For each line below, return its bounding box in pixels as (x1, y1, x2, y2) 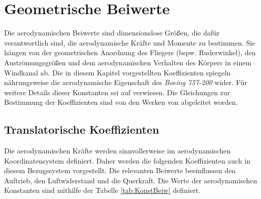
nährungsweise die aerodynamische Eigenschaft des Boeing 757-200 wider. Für (4, 77, 247, 88)
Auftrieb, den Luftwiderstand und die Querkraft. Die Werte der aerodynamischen (4, 175, 257, 185)
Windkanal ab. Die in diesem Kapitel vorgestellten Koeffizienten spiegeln (4, 67, 231, 77)
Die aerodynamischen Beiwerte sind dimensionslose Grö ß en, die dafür (4, 27, 220, 38)
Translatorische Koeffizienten (4, 122, 159, 137)
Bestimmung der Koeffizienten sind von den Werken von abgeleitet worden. (4, 97, 238, 107)
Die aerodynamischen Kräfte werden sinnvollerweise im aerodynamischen (4, 145, 231, 156)
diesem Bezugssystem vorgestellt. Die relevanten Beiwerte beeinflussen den (4, 165, 236, 176)
